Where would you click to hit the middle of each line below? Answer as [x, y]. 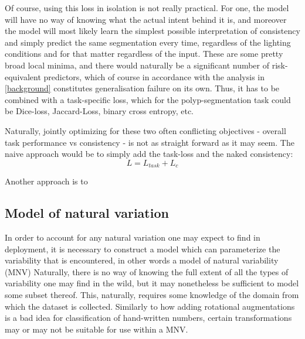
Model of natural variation [87, 213]
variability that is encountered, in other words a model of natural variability [142, 260]
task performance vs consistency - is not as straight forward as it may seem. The [150, 142]
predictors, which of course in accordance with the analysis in [154, 76]
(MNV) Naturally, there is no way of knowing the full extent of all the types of [147, 271]
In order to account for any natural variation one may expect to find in [133, 237]
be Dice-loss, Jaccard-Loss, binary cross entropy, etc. [99, 111]
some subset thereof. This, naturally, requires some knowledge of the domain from [152, 294]
